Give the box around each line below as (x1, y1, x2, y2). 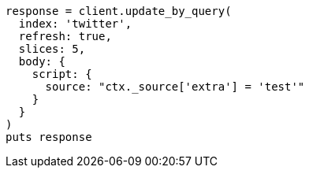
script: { (32, 68, 92, 80)
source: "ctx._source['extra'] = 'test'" (45, 80, 305, 93)
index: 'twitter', (18, 17, 132, 30)
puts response (6, 131, 92, 143)
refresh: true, (18, 30, 112, 43)
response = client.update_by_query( (6, 5, 232, 17)
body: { (18, 55, 65, 68)
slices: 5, (18, 43, 86, 55)
